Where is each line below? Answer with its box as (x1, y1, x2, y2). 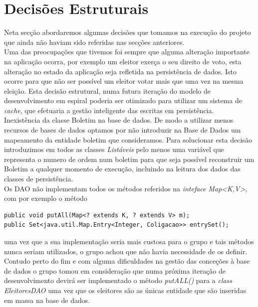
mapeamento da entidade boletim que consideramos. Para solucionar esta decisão (4, 134, 252, 145)
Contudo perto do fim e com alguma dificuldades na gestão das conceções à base (4, 256, 250, 266)
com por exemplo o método (4, 193, 87, 203)
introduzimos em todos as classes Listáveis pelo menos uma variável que (4, 144, 225, 154)
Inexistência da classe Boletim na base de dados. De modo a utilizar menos (4, 115, 234, 125)
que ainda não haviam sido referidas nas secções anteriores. (4, 36, 185, 47)
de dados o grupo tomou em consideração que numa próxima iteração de (4, 265, 226, 276)
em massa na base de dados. (4, 295, 90, 305)
